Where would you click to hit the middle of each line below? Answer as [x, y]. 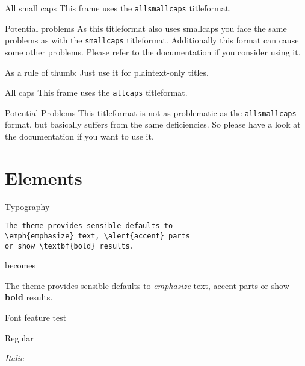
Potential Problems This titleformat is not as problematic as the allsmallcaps [151, 112]
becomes [20, 265]
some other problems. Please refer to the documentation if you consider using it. [153, 51]
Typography [27, 206]
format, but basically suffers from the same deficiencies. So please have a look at [153, 124]
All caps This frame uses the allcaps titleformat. [96, 92]
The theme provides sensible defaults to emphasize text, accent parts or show [147, 285]
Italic [14, 358]
